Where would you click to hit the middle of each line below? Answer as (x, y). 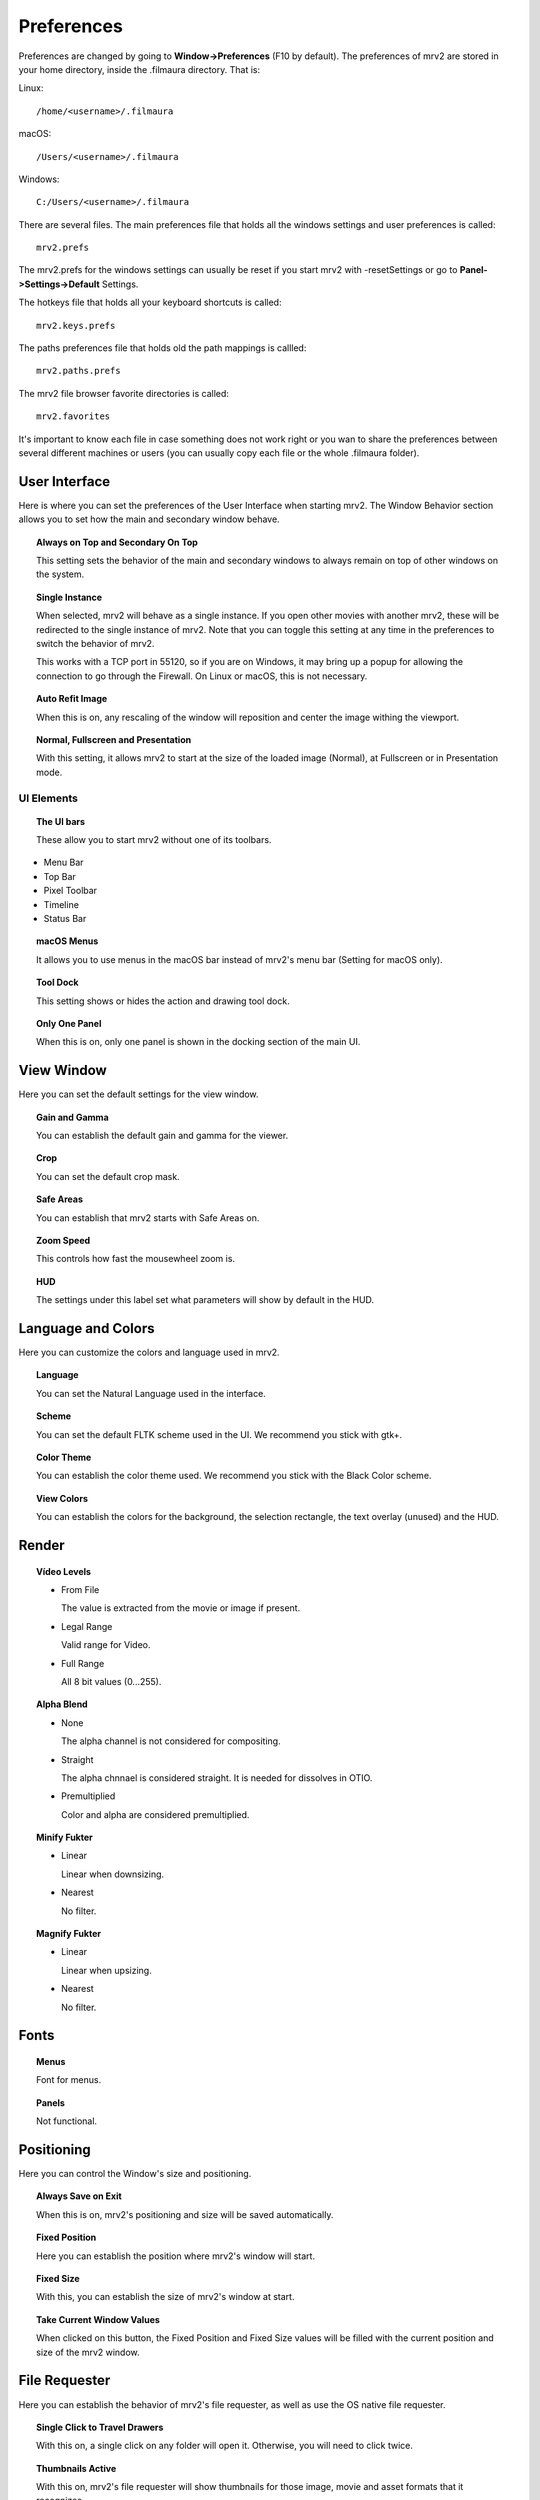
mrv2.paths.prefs (78, 371)
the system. (60, 574)
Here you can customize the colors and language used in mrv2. (149, 1352)
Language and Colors (86, 1328)
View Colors (62, 1498)
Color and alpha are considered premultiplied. (155, 1814)
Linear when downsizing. (113, 1874)
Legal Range (87, 1626)
